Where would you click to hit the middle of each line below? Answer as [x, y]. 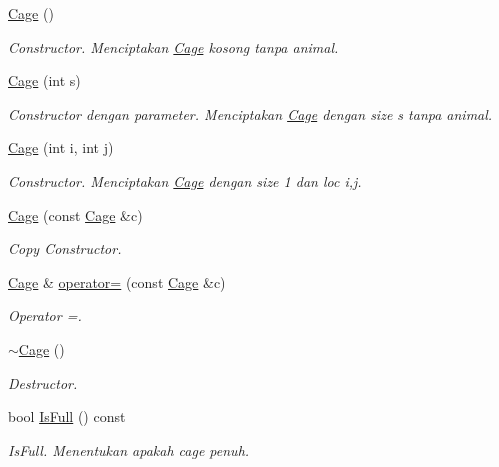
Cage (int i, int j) [61, 147]
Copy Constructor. [65, 248]
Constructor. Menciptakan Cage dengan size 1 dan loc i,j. [185, 180]
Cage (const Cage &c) [75, 214]
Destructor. [43, 382]
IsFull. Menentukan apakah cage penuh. [129, 449]
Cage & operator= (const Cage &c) [117, 281]
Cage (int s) [44, 80]
